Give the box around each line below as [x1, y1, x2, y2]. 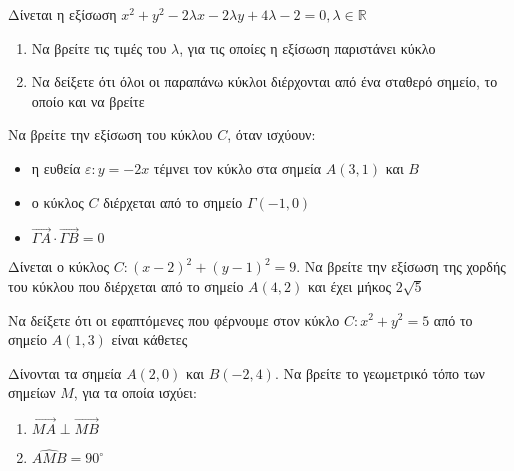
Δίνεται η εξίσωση [8, 4, 117, 24]
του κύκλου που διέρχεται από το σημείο [8, 275, 244, 296]
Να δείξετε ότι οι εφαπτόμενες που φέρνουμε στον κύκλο [8, 309, 340, 330]
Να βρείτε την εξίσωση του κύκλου [8, 124, 213, 145]
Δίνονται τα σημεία [8, 362, 122, 383]
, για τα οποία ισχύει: [73, 382, 197, 403]
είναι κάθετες [111, 329, 188, 350]
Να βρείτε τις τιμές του [31, 37, 167, 58]
